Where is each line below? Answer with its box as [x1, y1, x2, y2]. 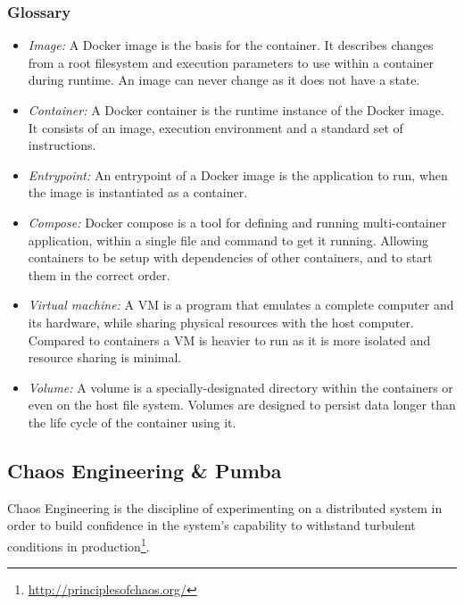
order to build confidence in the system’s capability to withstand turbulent [7, 516, 416, 535]
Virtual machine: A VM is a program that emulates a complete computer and [28, 295, 454, 314]
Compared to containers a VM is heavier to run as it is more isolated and [28, 330, 431, 349]
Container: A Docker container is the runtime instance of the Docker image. [28, 101, 444, 119]
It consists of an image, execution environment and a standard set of [28, 118, 403, 137]
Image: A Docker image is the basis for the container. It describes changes [28, 36, 434, 54]
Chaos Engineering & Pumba [7, 456, 282, 484]
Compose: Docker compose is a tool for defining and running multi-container [28, 212, 447, 231]
